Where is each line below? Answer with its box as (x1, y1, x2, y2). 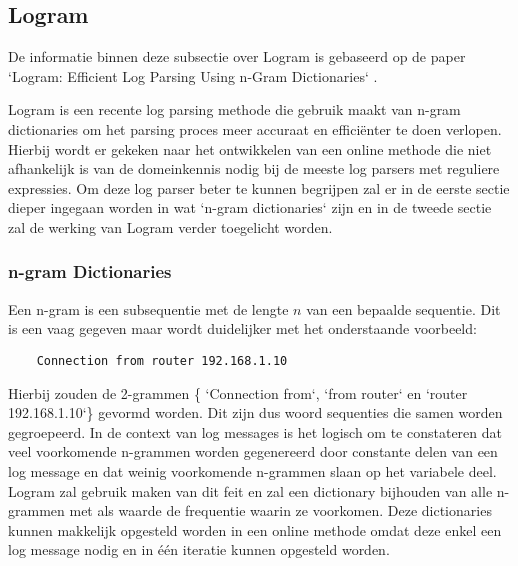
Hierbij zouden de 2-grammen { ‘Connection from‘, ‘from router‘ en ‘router (8, 382, 468, 403)
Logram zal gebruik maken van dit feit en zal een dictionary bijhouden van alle (8, 480, 493, 501)
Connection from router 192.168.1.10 (36, 353, 288, 368)
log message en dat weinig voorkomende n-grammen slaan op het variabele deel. (8, 460, 497, 481)
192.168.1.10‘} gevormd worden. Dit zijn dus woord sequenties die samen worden (8, 402, 503, 423)
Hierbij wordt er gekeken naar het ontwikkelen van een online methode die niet (8, 138, 492, 159)
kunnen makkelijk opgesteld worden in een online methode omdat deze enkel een (8, 519, 502, 540)
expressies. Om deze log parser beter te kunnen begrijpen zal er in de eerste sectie (8, 177, 510, 198)
